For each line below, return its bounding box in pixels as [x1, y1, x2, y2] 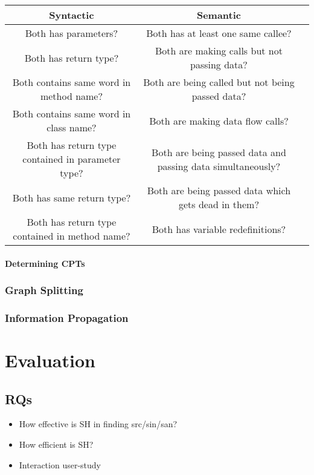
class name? [46, 120, 97, 134]
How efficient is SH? [19, 438, 94, 451]
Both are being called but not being [143, 75, 295, 89]
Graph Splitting [5, 283, 83, 298]
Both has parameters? [25, 26, 118, 40]
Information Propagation [5, 310, 129, 325]
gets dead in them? [178, 197, 259, 211]
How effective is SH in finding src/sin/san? [19, 418, 178, 430]
